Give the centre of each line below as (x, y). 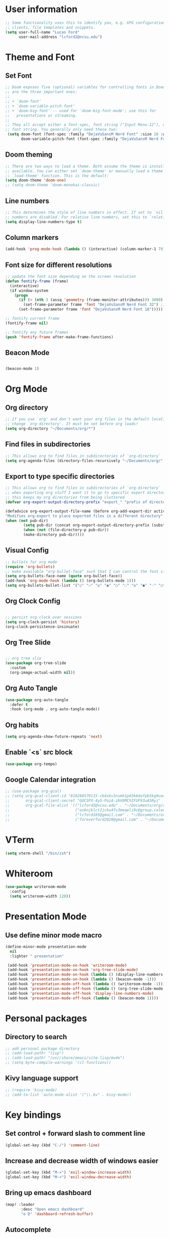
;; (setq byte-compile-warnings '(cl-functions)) (58, 1063)
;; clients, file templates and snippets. (50, 27)
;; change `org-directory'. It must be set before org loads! (72, 424)
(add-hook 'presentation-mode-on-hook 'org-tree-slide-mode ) (73, 970)
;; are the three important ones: (41, 92)
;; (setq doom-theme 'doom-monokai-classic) (53, 185)
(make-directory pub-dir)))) (54, 535)
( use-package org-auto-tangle (37, 700)
